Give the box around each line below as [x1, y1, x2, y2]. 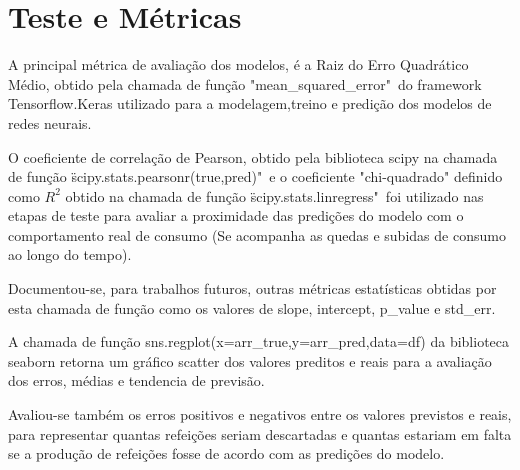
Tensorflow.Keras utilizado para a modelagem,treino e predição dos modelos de [8, 93, 492, 114]
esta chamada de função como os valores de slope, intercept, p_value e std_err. [8, 297, 496, 318]
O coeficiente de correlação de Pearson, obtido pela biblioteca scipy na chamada [8, 146, 498, 167]
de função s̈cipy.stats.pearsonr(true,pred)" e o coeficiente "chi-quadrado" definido [8, 166, 503, 187]
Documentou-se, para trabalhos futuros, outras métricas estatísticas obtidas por [8, 278, 497, 299]
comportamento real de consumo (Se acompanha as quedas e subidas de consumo [8, 224, 506, 245]
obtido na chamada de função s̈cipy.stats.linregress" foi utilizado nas [65, 185, 484, 206]
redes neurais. [8, 112, 92, 133]
